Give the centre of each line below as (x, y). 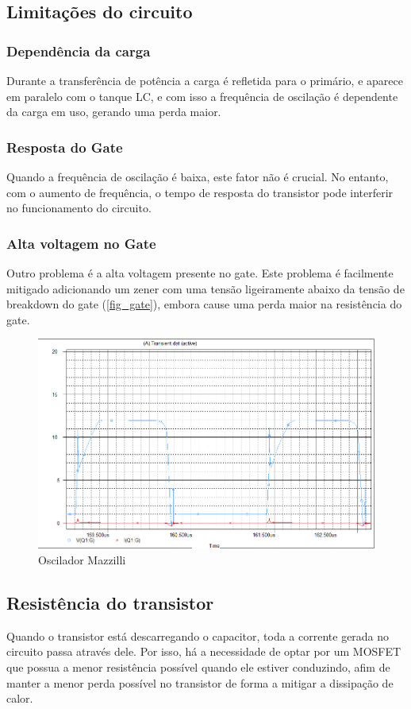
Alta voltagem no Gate (81, 243)
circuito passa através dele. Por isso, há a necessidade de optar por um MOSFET (204, 651)
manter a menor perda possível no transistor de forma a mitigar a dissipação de (200, 682)
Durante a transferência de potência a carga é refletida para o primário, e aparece (205, 80)
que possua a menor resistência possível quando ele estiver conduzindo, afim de (198, 667)
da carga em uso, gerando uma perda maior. (114, 112)
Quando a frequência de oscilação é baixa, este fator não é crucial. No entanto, (198, 176)
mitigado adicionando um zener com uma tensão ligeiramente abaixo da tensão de (205, 288)
